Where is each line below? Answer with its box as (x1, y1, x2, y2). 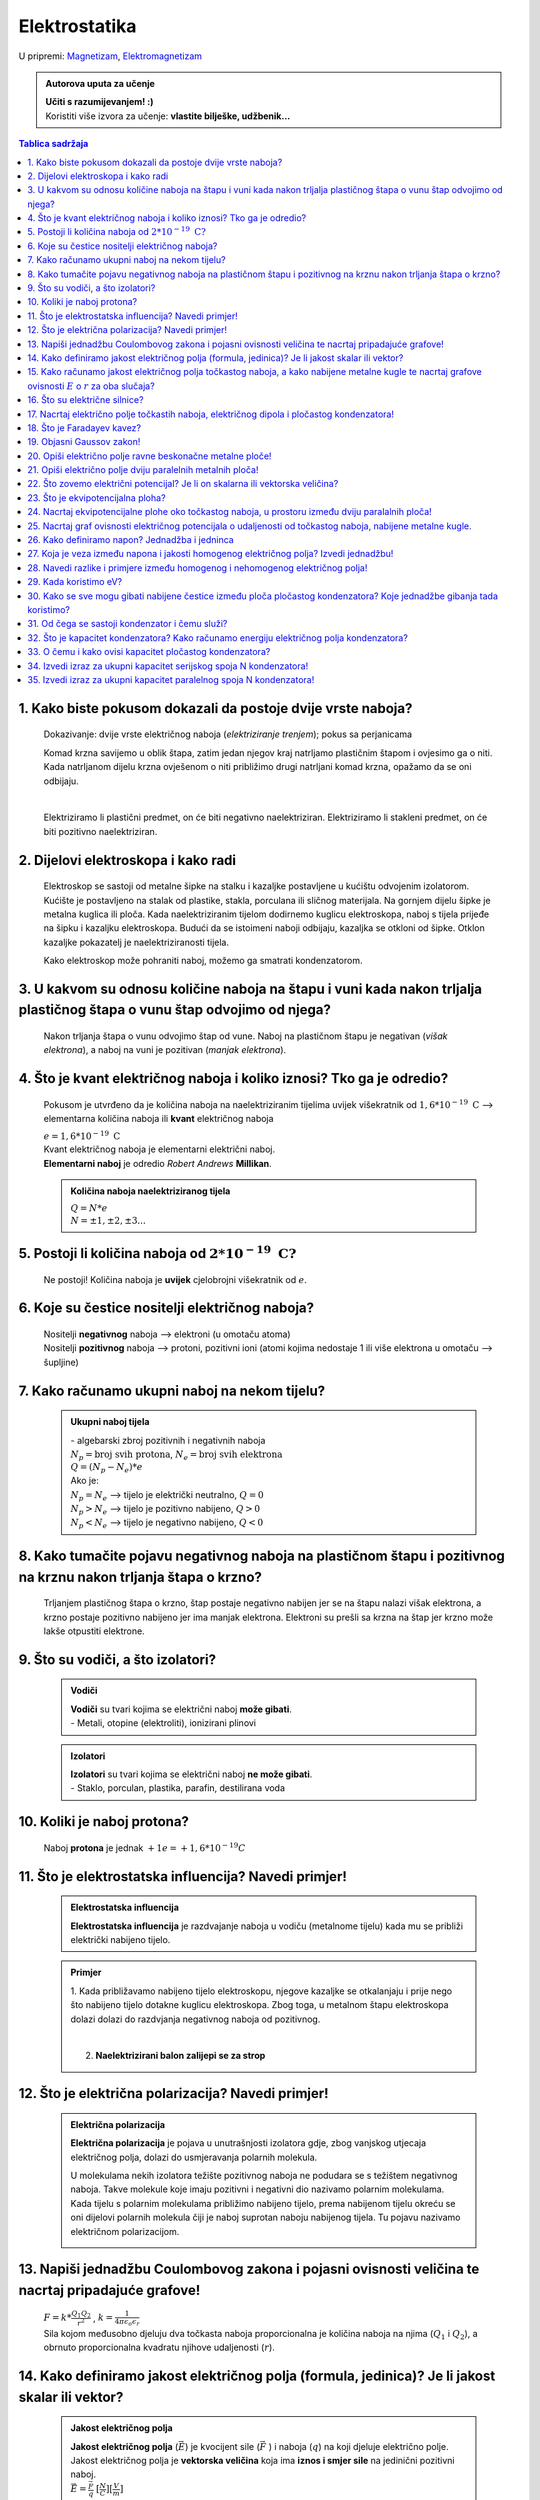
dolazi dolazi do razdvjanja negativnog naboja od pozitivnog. (70, 2013, 321, 2025)
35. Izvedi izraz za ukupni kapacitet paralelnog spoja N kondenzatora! (27, 673, 315, 685)
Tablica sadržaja (18, 138, 89, 150)
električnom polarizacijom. (70, 2225, 180, 2237)
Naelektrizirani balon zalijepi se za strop (95, 2050, 266, 2062)
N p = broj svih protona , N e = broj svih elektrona (70, 1448, 283, 1462)
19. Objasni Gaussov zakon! (27, 436, 141, 448)
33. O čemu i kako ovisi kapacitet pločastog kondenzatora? (27, 646, 271, 658)
